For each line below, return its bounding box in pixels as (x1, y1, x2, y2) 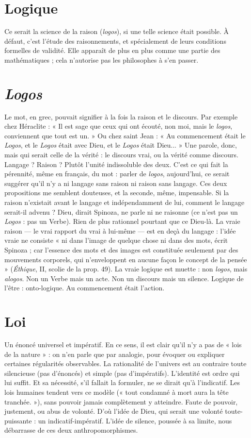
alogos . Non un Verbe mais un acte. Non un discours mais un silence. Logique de (4, 273, 244, 283)
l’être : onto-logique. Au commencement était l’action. (4, 283, 165, 293)
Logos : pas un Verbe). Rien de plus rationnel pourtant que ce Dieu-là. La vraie (4, 216, 240, 226)
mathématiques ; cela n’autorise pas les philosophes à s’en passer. (4, 54, 199, 65)
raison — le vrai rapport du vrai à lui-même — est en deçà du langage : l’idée (4, 225, 236, 236)
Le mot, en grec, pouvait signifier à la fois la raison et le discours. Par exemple (4, 111, 238, 121)
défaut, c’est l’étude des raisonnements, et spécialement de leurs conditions (4, 35, 226, 46)
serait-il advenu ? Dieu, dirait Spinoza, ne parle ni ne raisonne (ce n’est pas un (4, 206, 238, 217)
